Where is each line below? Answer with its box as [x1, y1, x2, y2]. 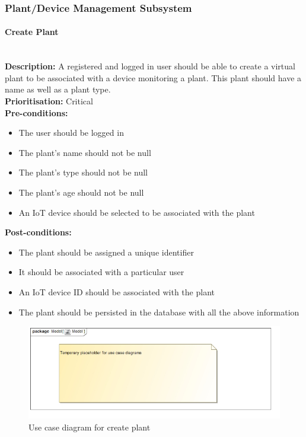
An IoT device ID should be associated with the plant [18, 285, 215, 298]
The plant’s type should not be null [18, 166, 148, 178]
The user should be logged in [18, 126, 124, 139]
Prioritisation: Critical [5, 95, 93, 107]
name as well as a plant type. [5, 83, 111, 95]
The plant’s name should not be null [18, 146, 151, 158]
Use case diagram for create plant [28, 420, 151, 433]
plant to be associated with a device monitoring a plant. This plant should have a [5, 71, 302, 84]
